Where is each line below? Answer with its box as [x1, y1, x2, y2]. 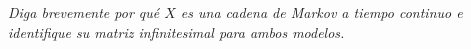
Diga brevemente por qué [8, 2, 160, 22]
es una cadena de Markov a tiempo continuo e [180, 2, 463, 22]
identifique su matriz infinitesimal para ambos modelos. [8, 21, 345, 42]
